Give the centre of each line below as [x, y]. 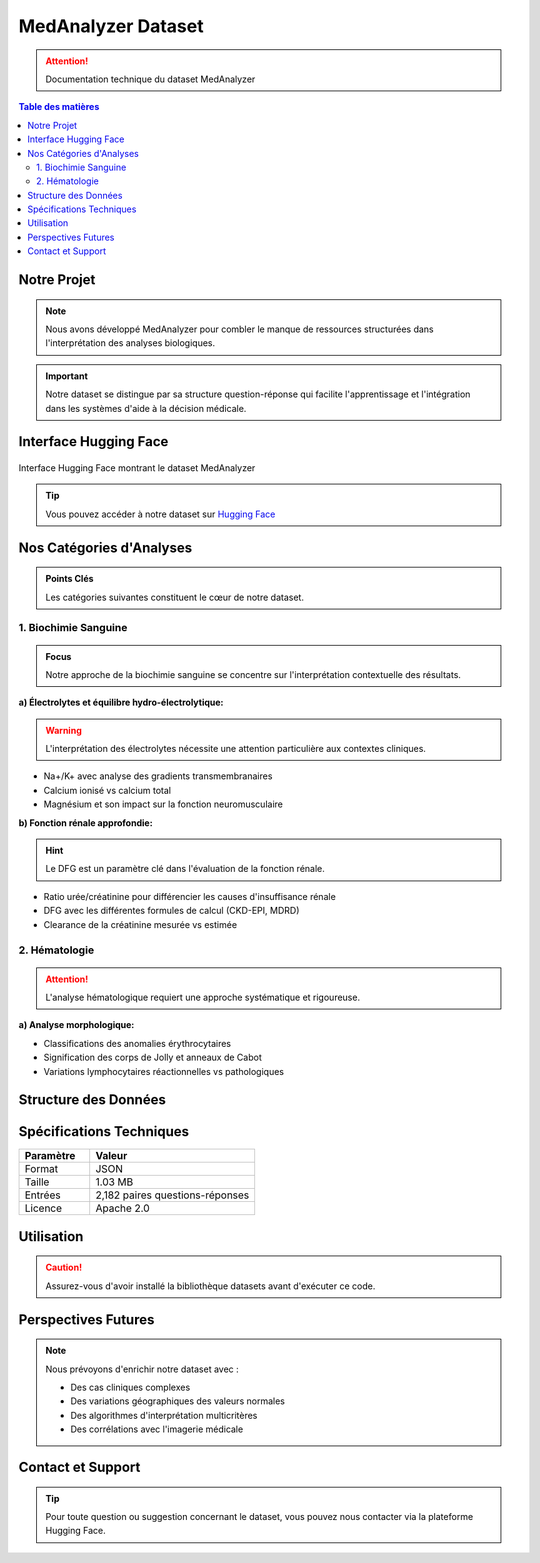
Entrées [42, 1195]
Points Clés [69, 579]
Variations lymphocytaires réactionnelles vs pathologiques [164, 1071]
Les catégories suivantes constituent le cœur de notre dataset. [175, 597]
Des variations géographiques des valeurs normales [177, 1401]
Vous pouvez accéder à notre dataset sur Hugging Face [160, 514]
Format [41, 1169]
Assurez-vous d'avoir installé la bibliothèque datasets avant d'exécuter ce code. [210, 1286]
